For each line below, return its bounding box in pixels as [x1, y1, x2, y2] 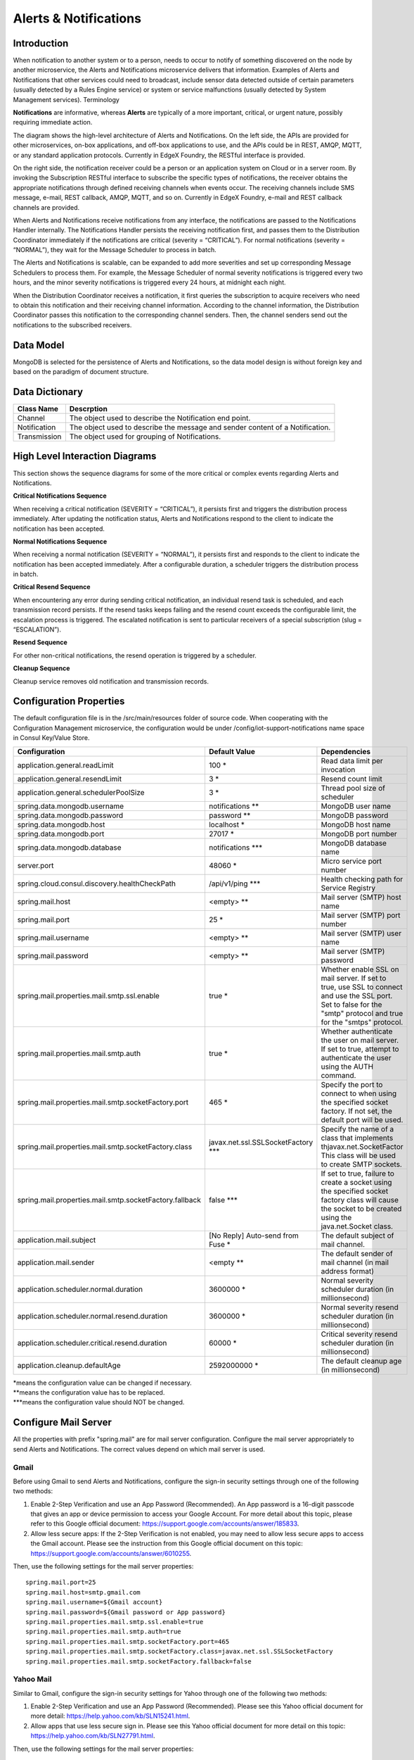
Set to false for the [321, 1000, 382, 1010]
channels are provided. [13, 203, 80, 211]
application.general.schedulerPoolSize [17, 787, 145, 797]
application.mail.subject [17, 1235, 96, 1245]
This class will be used [321, 1150, 396, 1160]
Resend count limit [321, 774, 382, 784]
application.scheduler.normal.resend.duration [17, 1311, 168, 1321]
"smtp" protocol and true [321, 1008, 403, 1018]
